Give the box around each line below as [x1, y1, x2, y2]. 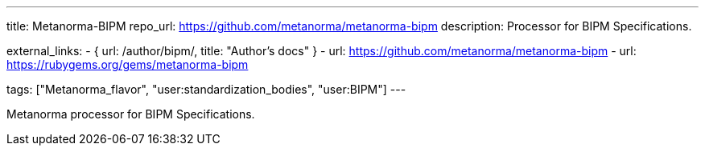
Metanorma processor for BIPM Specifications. [6, 107, 255, 121]
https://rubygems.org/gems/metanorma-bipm [6, 58, 249, 71]
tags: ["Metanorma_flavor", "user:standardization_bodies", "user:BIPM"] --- [6, 82, 406, 96]
